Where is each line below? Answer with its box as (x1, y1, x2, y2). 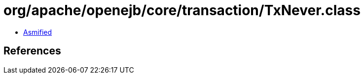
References (3, 45, 61, 57)
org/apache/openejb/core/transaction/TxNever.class (3, 2, 361, 19)
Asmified (23, 27, 52, 36)
